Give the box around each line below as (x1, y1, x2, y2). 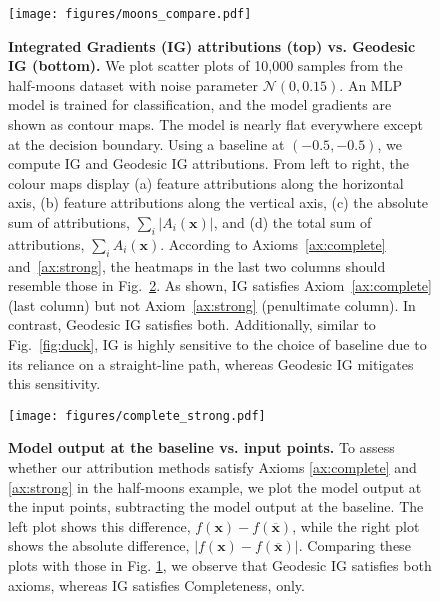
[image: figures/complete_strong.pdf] (8, 408, 266, 423)
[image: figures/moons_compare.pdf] (8, 7, 252, 21)
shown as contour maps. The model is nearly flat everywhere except (8, 114, 423, 135)
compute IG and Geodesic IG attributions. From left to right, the (8, 153, 409, 174)
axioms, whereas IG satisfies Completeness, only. (8, 574, 305, 595)
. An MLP (339, 74, 402, 95)
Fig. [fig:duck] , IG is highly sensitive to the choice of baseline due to (8, 333, 427, 354)
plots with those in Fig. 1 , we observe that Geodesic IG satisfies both (8, 554, 432, 575)
